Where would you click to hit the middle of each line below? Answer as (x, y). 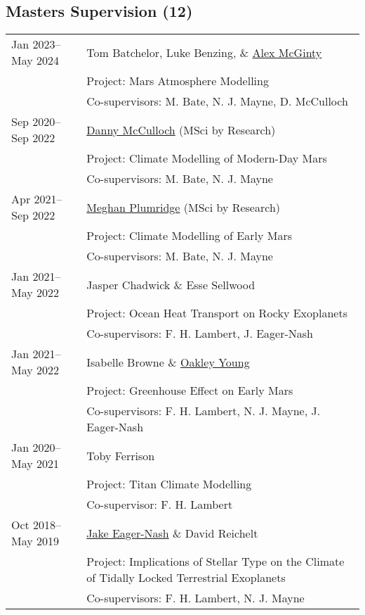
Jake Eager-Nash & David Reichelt (172, 533)
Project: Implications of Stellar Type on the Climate (215, 562)
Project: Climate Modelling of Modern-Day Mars (207, 158)
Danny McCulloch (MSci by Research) (181, 129)
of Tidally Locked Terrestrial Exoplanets (186, 578)
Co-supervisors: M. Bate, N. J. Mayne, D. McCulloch (217, 101)
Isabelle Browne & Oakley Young (168, 362)
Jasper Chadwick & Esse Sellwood (171, 284)
